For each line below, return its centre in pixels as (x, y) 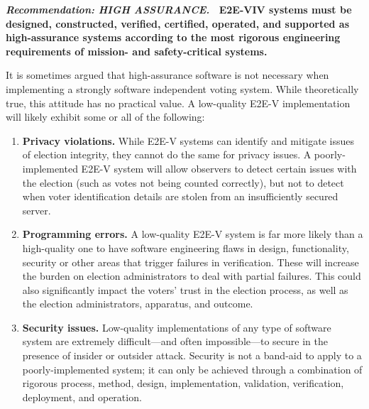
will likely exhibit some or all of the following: (105, 117)
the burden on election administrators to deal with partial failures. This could (192, 276)
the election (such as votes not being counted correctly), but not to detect (183, 182)
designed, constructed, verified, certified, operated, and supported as (178, 23)
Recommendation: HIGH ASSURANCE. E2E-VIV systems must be (179, 9)
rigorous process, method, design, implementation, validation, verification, (183, 383)
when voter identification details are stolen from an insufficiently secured (180, 196)
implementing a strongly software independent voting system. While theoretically (182, 88)
